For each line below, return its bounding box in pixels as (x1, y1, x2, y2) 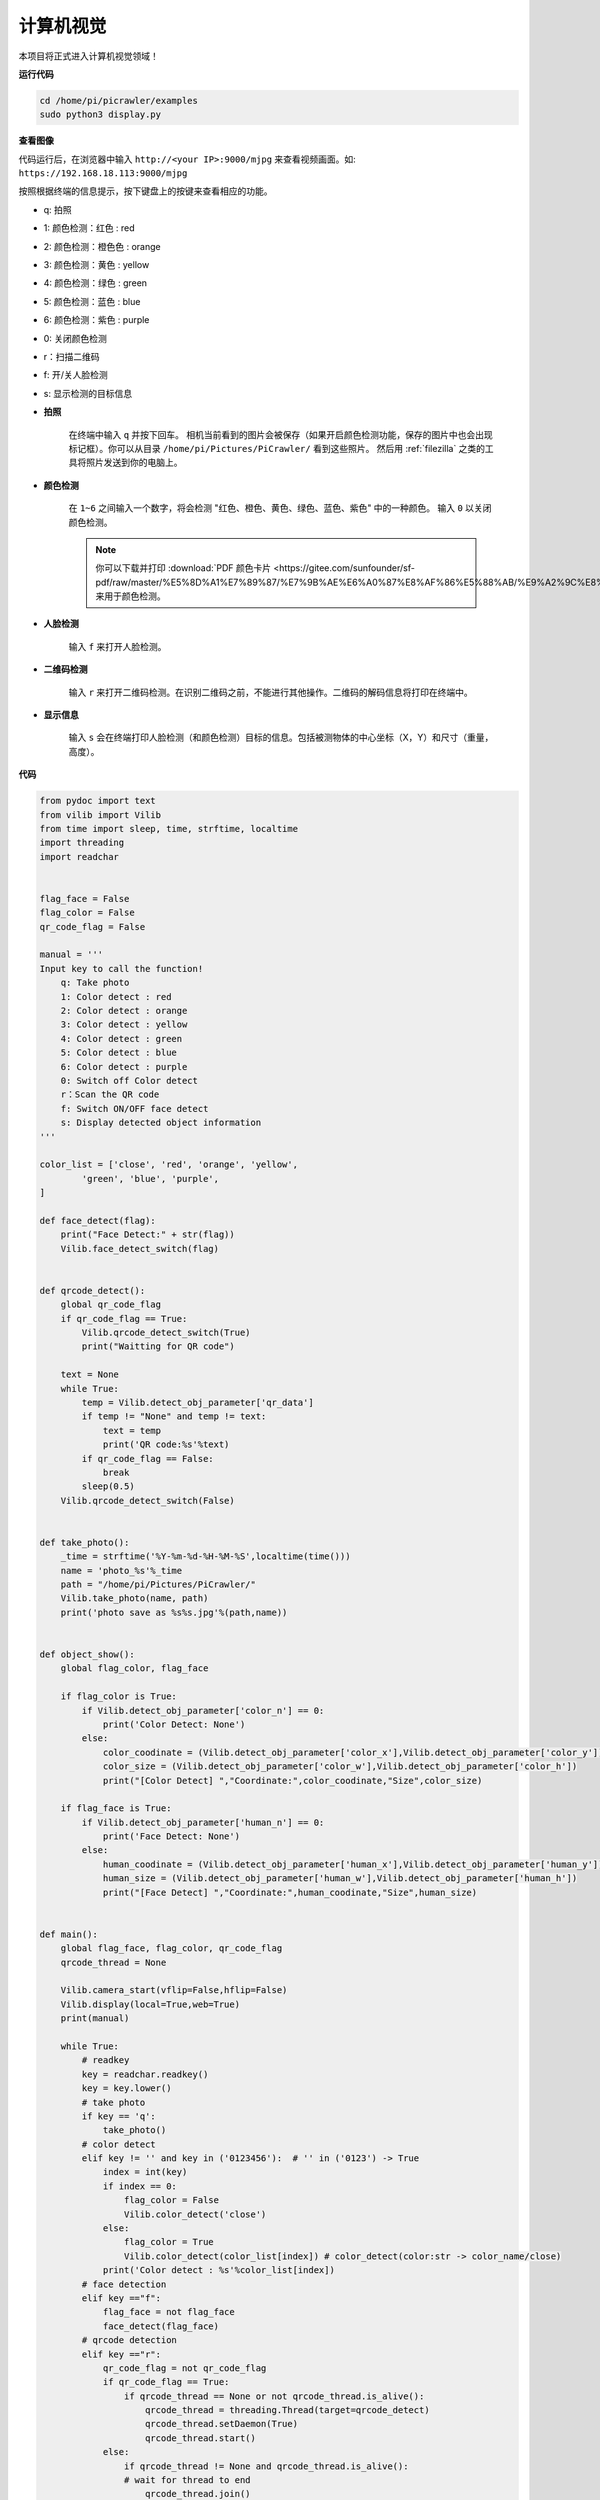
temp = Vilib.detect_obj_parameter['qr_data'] (81, 1396, 314, 1408)
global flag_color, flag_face (60, 1663, 209, 1674)
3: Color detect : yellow (60, 1019, 188, 1030)
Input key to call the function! (39, 963, 204, 974)
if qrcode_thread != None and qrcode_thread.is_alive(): (123, 2460, 409, 2472)
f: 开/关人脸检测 (43, 369, 109, 381)
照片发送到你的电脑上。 (85, 456, 183, 469)
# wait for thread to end (123, 2475, 251, 2486)
